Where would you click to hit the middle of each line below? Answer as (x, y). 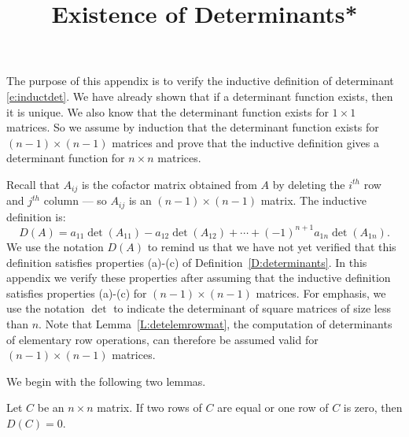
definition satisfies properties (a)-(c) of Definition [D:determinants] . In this (187, 262)
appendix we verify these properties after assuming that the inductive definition (199, 278)
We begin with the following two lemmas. (106, 381)
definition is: (36, 216)
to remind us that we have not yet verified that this (272, 246)
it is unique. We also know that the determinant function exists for (168, 111)
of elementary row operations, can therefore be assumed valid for (162, 339)
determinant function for (66, 158)
